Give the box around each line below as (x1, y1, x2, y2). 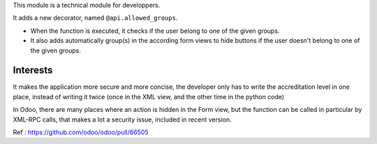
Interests (13, 64, 53, 76)
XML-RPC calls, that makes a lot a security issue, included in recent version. (13, 115, 232, 124)
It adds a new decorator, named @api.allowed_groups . (13, 14, 178, 22)
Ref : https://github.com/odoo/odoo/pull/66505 (13, 128, 149, 136)
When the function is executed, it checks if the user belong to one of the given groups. (30, 27, 280, 35)
